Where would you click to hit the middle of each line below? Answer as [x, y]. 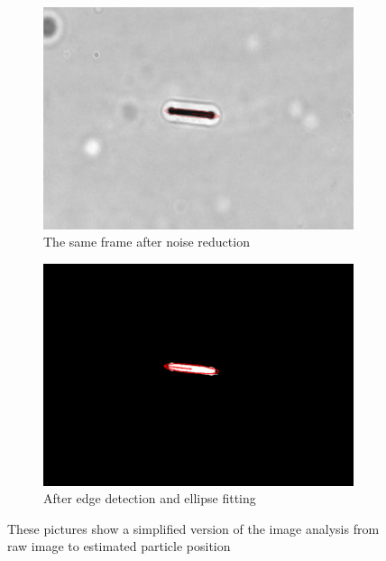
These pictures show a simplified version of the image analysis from [193, 528]
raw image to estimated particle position [119, 546]
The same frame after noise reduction [147, 242]
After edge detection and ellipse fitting [150, 498]
